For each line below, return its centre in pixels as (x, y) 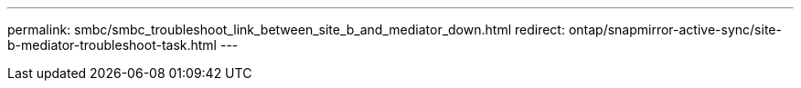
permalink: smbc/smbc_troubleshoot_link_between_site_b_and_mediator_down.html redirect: (286, 29)
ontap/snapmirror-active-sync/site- (675, 29)
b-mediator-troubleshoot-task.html (112, 45)
